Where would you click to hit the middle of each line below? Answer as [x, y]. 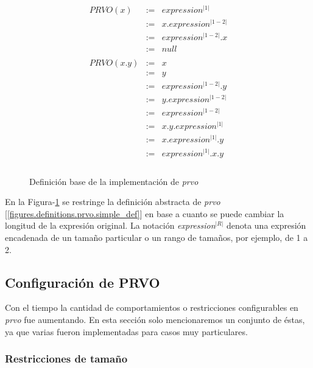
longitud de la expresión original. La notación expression [110, 225]
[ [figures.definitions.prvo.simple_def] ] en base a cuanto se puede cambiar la [145, 213]
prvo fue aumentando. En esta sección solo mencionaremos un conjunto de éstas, [155, 319]
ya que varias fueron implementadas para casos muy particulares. [126, 331]
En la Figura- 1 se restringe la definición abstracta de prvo [113, 202]
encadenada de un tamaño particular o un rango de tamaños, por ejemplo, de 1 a [156, 237]
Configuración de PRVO [83, 282]
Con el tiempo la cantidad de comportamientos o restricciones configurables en [152, 307]
